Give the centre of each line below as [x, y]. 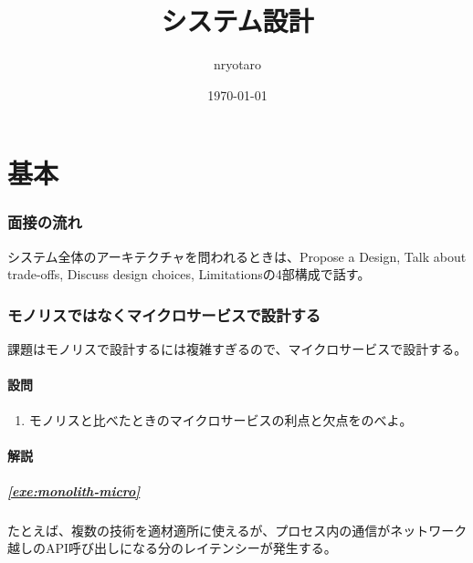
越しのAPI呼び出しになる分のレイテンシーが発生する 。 [172, 548]
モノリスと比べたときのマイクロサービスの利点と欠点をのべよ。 [221, 419]
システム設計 [237, 21]
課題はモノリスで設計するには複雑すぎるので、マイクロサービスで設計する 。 [237, 349]
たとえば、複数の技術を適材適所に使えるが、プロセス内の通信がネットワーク [237, 530]
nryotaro [237, 64]
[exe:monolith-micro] [74, 490]
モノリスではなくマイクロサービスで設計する [164, 314]
